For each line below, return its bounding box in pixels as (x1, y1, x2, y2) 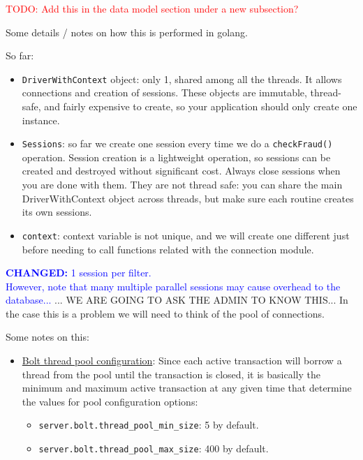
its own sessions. (22, 205, 92, 219)
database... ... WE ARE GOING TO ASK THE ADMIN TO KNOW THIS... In (6, 292, 348, 307)
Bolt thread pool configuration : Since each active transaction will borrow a (22, 353, 342, 368)
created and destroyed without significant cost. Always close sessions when (22, 163, 341, 178)
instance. (22, 112, 60, 127)
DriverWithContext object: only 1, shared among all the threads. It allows (22, 71, 342, 86)
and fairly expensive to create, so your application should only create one (44, 99, 357, 114)
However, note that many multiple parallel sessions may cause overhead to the (6, 279, 341, 293)
